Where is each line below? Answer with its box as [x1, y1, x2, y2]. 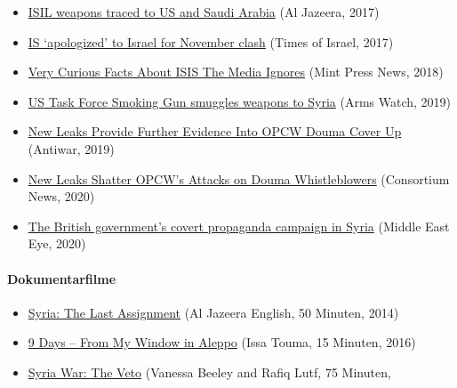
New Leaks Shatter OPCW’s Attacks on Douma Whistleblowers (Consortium [28, 169, 450, 188]
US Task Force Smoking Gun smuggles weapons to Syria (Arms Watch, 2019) [28, 92, 452, 110]
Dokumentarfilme [7, 269, 116, 287]
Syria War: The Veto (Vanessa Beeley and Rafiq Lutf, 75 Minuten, [28, 362, 391, 381]
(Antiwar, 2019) [28, 139, 115, 158]
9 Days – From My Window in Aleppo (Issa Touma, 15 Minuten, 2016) [28, 333, 416, 352]
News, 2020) [28, 187, 95, 206]
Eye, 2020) [28, 234, 86, 253]
